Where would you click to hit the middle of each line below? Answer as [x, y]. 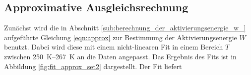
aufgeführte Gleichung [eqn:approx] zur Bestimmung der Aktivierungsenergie [121, 37]
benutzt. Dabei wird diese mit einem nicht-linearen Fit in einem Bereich [114, 47]
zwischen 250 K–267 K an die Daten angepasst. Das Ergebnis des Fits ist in [120, 56]
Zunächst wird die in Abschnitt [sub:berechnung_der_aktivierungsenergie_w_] [125, 28]
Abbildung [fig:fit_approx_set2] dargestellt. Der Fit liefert [93, 66]
